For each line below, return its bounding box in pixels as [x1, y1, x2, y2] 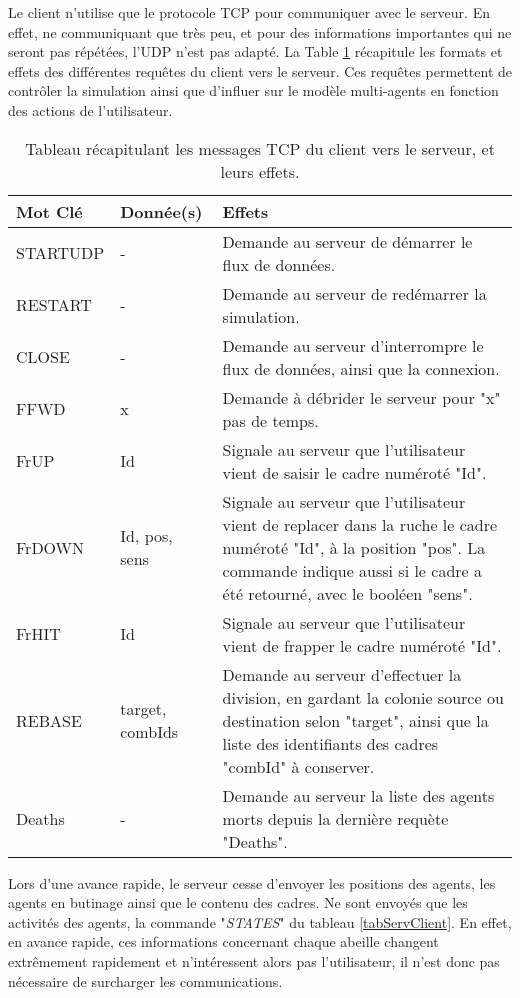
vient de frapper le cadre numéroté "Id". [222, 633, 502, 657]
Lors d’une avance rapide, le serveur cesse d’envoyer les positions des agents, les [8, 872, 496, 893]
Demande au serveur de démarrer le [222, 229, 473, 253]
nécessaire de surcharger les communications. [8, 970, 283, 991]
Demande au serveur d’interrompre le [222, 333, 484, 357]
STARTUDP [16, 241, 105, 265]
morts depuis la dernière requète [222, 806, 449, 830]
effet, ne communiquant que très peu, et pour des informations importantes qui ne [8, 21, 512, 42]
